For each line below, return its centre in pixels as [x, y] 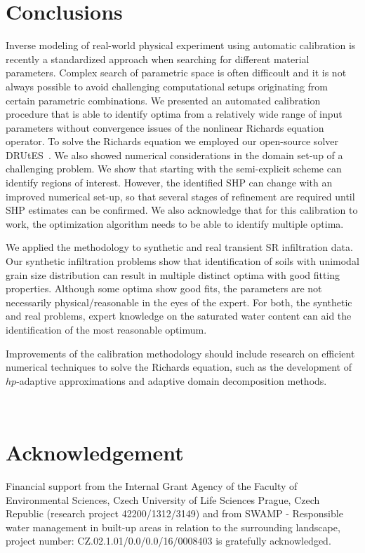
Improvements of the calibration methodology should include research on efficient [180, 353]
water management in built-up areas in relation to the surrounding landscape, [173, 527]
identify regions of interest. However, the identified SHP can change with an [169, 183]
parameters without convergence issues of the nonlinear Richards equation [165, 127]
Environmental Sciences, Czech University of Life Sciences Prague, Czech [163, 499]
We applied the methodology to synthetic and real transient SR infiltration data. [179, 247]
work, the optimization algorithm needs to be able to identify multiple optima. [175, 223]
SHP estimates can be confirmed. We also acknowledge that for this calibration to [182, 210]
